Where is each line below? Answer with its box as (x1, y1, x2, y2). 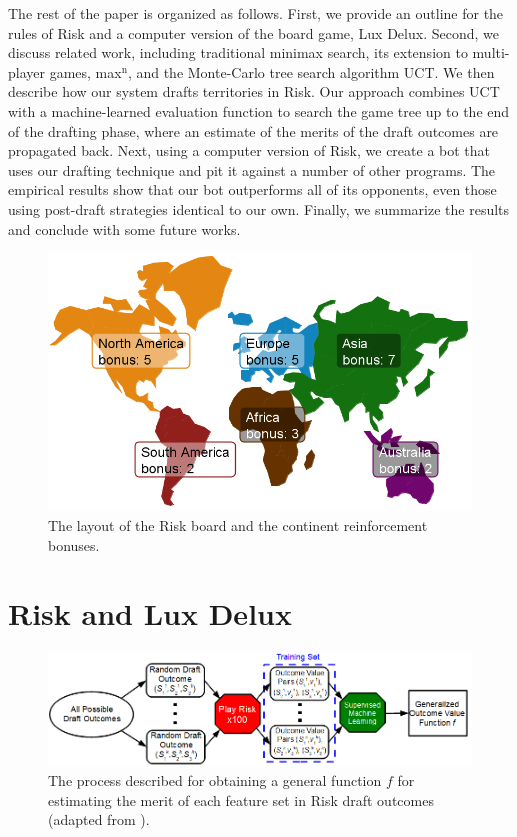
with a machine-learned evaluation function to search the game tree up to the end (8, 100, 510, 121)
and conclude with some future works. (8, 218, 241, 239)
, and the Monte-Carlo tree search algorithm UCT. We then (127, 61, 495, 82)
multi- (472, 42, 510, 63)
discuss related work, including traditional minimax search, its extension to (8, 42, 468, 63)
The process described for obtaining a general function (48, 770, 382, 791)
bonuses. (48, 534, 100, 555)
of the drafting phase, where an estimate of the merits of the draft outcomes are (8, 120, 499, 141)
